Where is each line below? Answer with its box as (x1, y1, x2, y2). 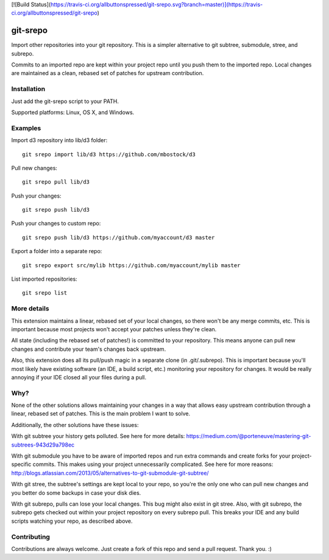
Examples (11, 124, 41, 132)
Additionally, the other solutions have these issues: (11, 421, 139, 428)
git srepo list (22, 290, 68, 296)
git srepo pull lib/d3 (22, 179, 90, 185)
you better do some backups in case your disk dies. (11, 489, 141, 497)
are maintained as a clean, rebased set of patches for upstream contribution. (11, 70, 204, 77)
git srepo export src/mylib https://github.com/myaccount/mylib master (22, 262, 241, 268)
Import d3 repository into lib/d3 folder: (11, 137, 108, 144)
